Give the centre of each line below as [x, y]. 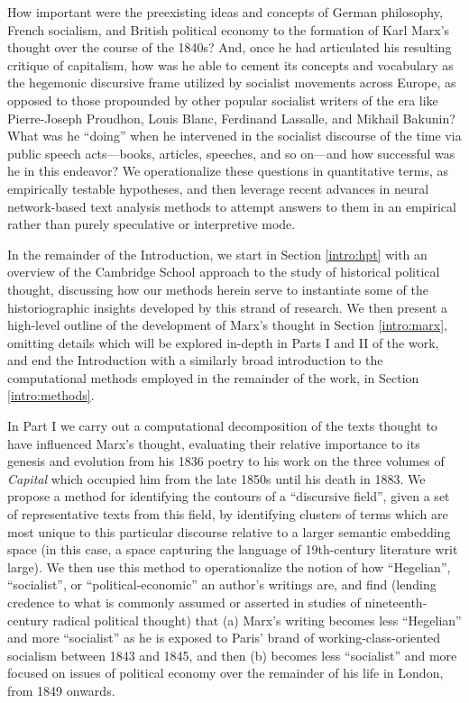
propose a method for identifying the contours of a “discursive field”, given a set [229, 496]
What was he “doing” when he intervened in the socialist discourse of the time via [234, 136]
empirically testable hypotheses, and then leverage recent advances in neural [218, 188]
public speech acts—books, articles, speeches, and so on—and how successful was [231, 153]
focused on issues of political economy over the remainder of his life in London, [225, 673]
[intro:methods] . [51, 395]
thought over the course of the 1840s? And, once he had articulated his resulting [230, 47]
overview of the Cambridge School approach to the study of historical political [224, 272]
